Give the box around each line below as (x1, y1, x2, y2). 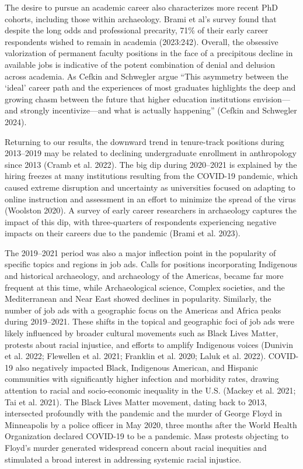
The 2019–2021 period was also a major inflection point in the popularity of (5, 246, 276, 258)
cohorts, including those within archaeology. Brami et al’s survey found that (5, 12, 277, 25)
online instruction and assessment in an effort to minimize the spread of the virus (5, 192, 296, 205)
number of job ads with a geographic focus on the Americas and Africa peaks (5, 304, 281, 316)
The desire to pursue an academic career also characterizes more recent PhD (5, 1, 278, 13)
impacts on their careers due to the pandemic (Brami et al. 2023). (5, 227, 241, 239)
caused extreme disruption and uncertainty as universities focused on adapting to (5, 181, 295, 193)
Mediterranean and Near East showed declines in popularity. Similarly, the (5, 292, 271, 305)
